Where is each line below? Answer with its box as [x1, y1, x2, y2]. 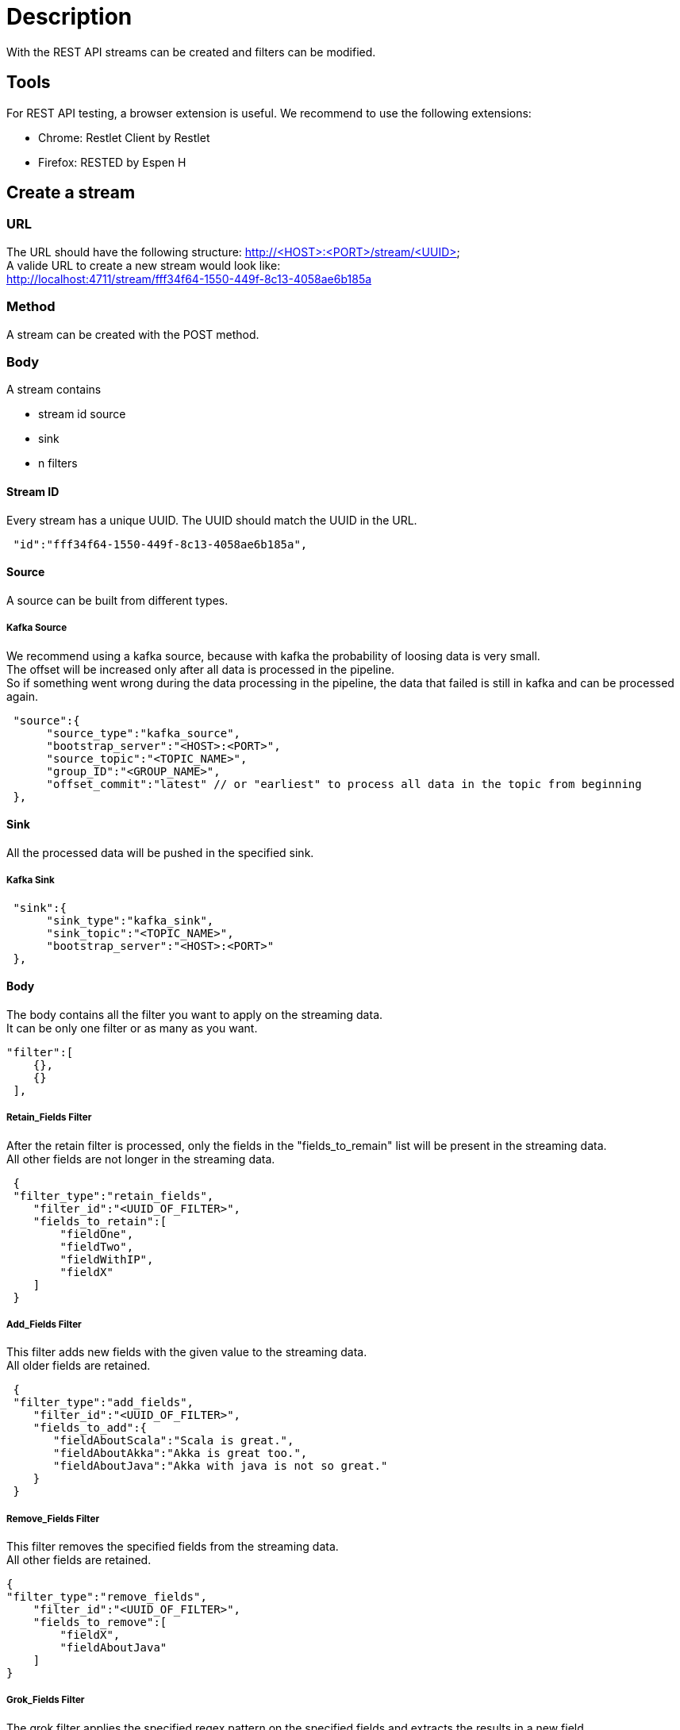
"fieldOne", [60, 1227, 134, 1240]
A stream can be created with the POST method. [6, 327, 259, 341]
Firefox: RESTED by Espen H [38, 155, 186, 169]
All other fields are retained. [6, 1553, 152, 1567]
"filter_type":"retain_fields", [13, 1189, 214, 1202]
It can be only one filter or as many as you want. [6, 1021, 258, 1035]
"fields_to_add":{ [33, 1421, 148, 1435]
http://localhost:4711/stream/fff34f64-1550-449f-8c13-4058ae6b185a [6, 271, 372, 286]
